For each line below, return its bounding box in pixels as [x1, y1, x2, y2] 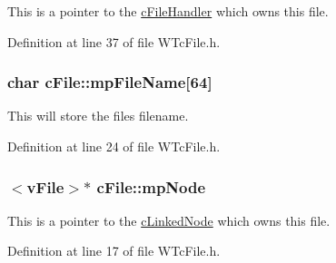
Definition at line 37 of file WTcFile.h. [7, 32, 221, 51]
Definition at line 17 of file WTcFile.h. [7, 241, 221, 260]
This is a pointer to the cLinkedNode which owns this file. [7, 210, 331, 229]
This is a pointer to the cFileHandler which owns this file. [7, 2, 329, 20]
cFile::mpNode [96, 175, 206, 198]
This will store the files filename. [7, 106, 189, 125]
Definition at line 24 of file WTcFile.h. [7, 137, 221, 155]
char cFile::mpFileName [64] [7, 71, 212, 93]
